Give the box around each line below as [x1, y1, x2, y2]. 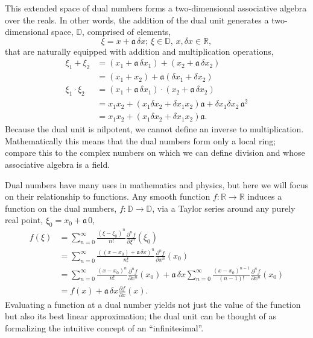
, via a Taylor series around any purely [152, 201, 296, 214]
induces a [247, 190, 282, 203]
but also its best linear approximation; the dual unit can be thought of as [5, 310, 276, 322]
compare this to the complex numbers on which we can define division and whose [5, 146, 305, 159]
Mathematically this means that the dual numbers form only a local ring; [5, 134, 276, 147]
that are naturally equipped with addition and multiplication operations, [5, 45, 274, 57]
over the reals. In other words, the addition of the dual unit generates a [5, 13, 269, 26]
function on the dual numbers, [5, 201, 117, 214]
